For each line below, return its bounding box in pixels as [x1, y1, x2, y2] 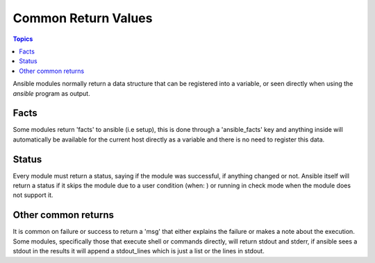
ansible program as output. [12, 89, 90, 97]
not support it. [12, 191, 53, 199]
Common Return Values [12, 10, 153, 26]
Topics [12, 35, 33, 43]
